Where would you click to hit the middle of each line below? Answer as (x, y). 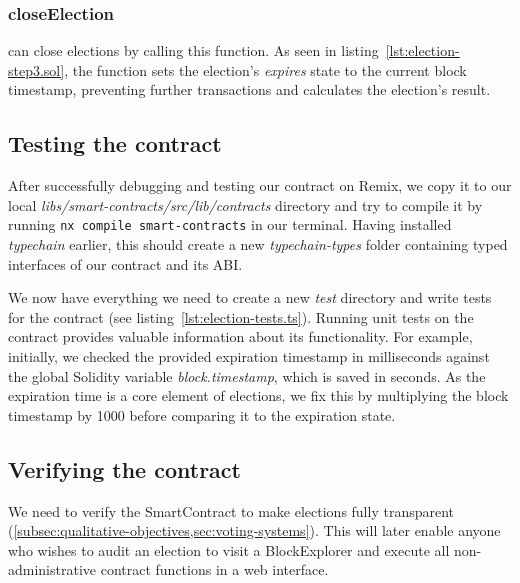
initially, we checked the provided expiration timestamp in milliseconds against (249, 356)
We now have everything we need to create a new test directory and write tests (250, 297)
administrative (52, 569)
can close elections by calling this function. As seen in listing (193, 50)
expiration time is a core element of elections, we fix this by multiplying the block (258, 395)
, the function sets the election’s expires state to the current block (265, 69)
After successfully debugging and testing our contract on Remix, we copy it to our (260, 185)
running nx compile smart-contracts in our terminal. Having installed (230, 224)
